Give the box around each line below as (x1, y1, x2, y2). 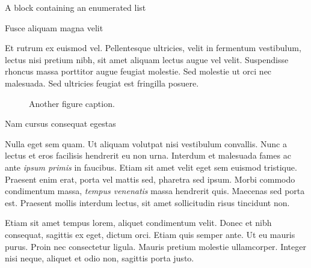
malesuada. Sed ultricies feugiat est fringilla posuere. (5, 76, 199, 89)
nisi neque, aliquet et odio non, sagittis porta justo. (5, 252, 194, 264)
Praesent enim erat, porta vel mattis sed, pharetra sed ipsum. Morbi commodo (5, 172, 295, 185)
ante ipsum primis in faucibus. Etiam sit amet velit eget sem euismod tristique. (5, 160, 297, 173)
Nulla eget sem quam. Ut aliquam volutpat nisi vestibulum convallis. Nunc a (5, 137, 287, 150)
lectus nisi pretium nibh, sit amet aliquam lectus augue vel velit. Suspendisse (5, 53, 289, 65)
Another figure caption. (29, 97, 115, 109)
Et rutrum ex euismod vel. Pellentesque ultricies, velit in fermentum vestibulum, (5, 41, 301, 54)
